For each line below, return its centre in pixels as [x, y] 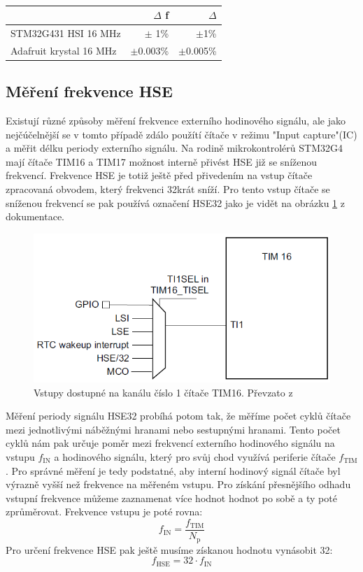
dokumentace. [35, 216]
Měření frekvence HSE [89, 91]
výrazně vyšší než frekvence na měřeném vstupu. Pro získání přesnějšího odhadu [178, 484]
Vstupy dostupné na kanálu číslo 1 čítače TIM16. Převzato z [163, 392]
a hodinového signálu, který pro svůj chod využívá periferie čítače [195, 457]
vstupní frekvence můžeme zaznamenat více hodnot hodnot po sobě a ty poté [171, 498]
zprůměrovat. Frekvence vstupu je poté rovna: [104, 512]
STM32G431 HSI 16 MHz [66, 33]
